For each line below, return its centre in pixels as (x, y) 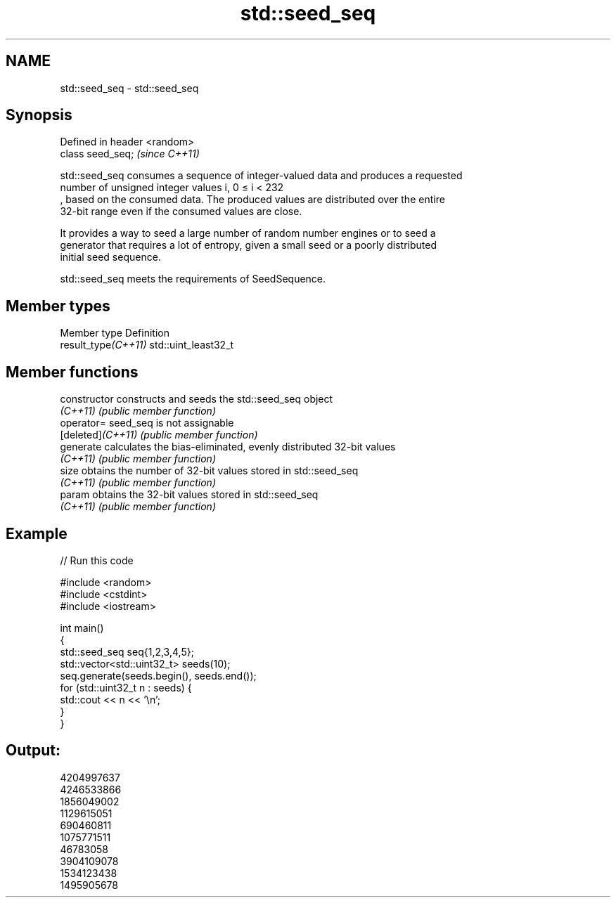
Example (37, 533)
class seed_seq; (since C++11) (130, 154)
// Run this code (97, 560)
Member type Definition (115, 333)
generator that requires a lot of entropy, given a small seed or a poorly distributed (249, 245)
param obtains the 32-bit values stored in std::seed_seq (189, 495)
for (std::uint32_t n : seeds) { (126, 687)
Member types (58, 306)
